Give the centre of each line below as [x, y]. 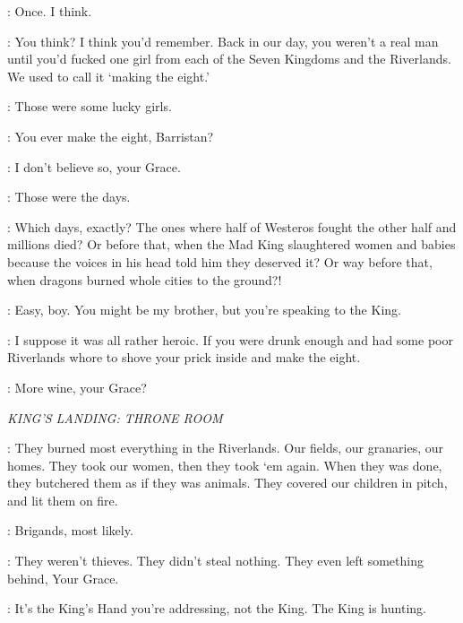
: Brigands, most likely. [70, 530]
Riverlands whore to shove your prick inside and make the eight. [184, 357]
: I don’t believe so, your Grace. [94, 166]
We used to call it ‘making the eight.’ [109, 76]
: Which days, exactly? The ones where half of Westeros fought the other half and [232, 226]
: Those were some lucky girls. [90, 106]
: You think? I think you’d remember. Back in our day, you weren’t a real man [223, 41]
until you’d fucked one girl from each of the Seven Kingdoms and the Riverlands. [229, 59]
